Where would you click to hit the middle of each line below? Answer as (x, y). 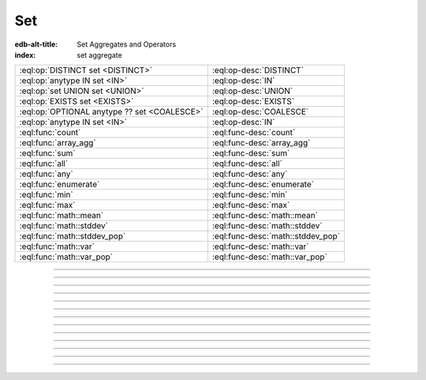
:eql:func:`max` (47, 205)
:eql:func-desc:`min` (250, 195)
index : (25, 55)
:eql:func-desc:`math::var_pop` (269, 257)
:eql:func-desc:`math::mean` (265, 216)
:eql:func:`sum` (47, 153)
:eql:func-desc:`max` (251, 205)
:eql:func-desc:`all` (247, 164)
